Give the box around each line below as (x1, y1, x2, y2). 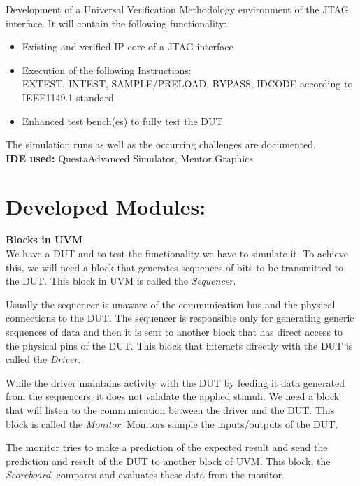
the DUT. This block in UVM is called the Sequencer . (6, 273, 236, 288)
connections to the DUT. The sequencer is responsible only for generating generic (6, 310, 354, 325)
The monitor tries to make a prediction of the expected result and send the (6, 440, 328, 455)
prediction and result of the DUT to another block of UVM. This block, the (6, 453, 331, 468)
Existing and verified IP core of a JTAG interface (22, 39, 233, 54)
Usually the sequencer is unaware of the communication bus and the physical (6, 296, 336, 311)
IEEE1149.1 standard (22, 90, 114, 104)
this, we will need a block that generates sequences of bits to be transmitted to (6, 259, 344, 274)
